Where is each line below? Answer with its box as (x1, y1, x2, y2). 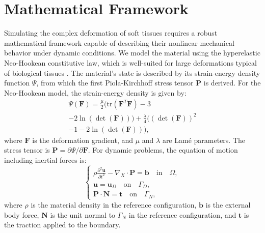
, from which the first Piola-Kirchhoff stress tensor (36, 77, 194, 88)
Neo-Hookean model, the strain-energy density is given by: (4, 87, 187, 98)
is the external (205, 199, 251, 210)
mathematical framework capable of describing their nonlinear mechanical (4, 37, 234, 48)
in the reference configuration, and (128, 209, 236, 220)
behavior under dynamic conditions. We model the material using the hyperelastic (4, 47, 260, 58)
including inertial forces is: (4, 154, 87, 165)
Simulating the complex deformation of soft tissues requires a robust (4, 27, 218, 38)
